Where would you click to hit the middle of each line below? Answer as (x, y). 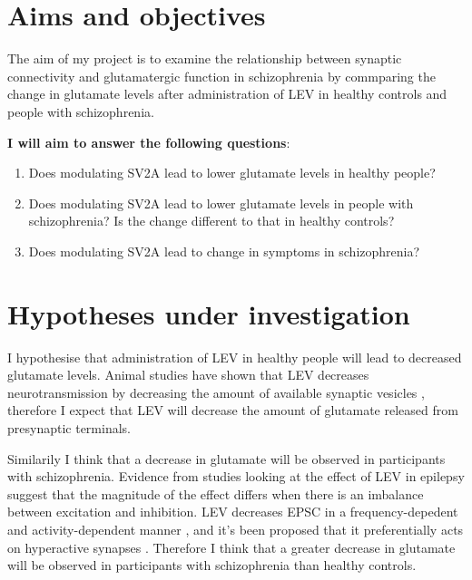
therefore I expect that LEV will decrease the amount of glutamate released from (233, 410)
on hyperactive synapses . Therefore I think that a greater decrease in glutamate (231, 547)
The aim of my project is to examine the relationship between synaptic (205, 58)
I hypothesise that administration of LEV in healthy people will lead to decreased (235, 357)
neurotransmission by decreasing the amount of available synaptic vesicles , (216, 392)
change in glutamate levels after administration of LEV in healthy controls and (227, 94)
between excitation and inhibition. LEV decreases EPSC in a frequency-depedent (233, 512)
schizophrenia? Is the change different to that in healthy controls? (211, 221)
